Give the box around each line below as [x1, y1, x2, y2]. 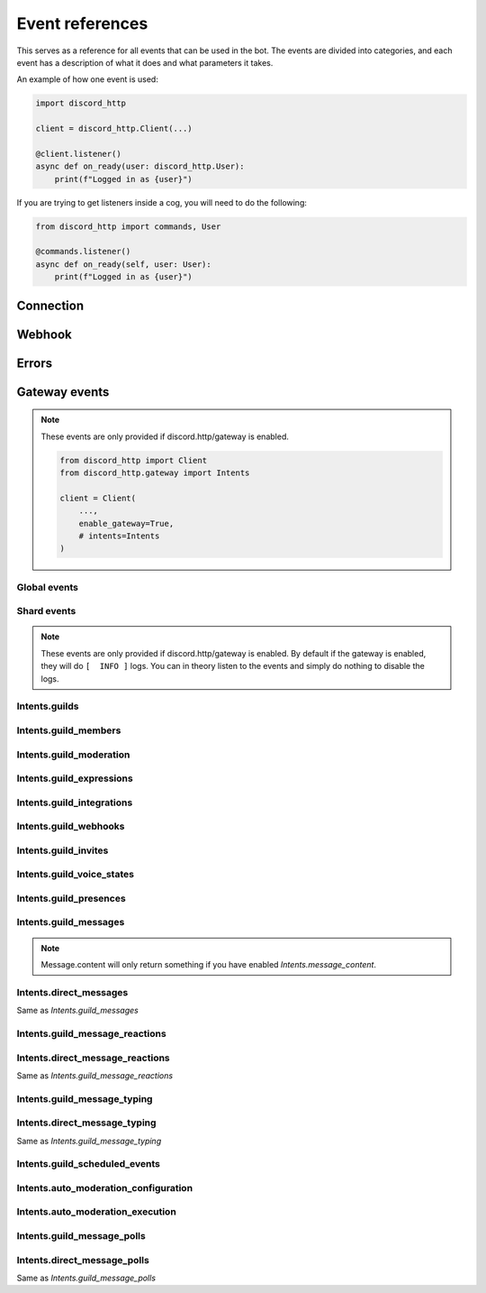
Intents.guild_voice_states [16, 868, 135, 881]
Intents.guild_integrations [16, 796, 133, 809]
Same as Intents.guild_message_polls [16, 1272, 157, 1283]
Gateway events [16, 384, 110, 399]
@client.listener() [35, 149, 121, 159]
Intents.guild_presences [16, 892, 126, 904]
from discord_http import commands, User [35, 221, 221, 232]
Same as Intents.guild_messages [16, 1005, 139, 1016]
